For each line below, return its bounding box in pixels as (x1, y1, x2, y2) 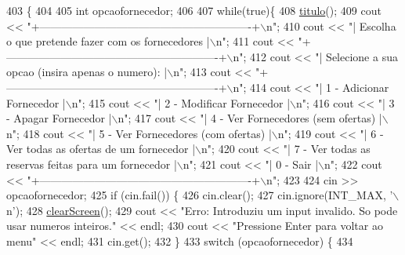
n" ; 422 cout (324, 155, 382, 172)
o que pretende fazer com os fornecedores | (6, 33, 210, 49)
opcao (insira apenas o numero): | (6, 64, 168, 80)
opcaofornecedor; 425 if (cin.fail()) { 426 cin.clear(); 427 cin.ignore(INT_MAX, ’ (6, 187, 393, 203)
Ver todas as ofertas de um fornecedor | (6, 140, 196, 157)
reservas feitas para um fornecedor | (6, 155, 177, 172)
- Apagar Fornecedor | (6, 110, 112, 126)
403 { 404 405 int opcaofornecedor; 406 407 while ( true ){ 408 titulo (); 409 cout (6, 2, 381, 18)
